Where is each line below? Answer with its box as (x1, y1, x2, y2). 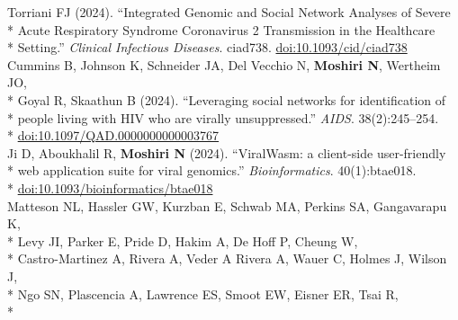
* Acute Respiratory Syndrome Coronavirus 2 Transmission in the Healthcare (7, 20, 436, 39)
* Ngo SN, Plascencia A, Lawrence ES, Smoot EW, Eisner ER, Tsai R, (7, 284, 399, 303)
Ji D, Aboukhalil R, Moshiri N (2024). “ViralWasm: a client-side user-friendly (7, 143, 446, 162)
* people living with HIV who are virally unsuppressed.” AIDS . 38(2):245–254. (7, 108, 439, 127)
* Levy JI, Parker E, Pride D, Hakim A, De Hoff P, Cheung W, (7, 231, 358, 250)
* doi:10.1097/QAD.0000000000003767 (7, 126, 220, 145)
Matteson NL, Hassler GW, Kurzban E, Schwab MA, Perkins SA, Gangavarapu (7, 196, 447, 215)
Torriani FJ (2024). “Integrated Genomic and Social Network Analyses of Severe (7, 3, 451, 21)
